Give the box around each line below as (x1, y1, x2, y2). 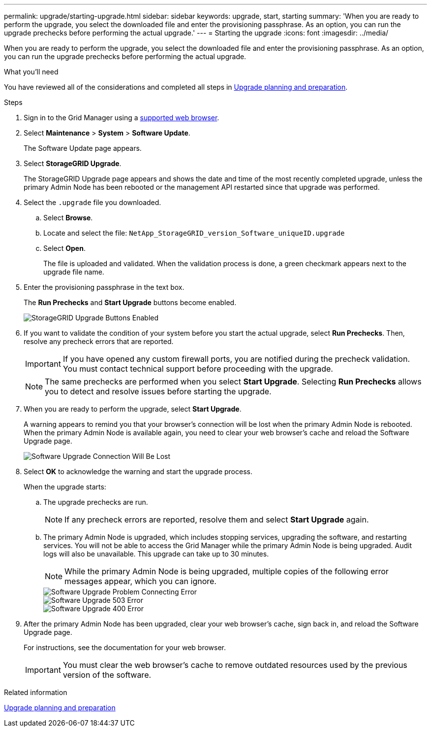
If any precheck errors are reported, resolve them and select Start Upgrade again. (64, 515, 369, 524)
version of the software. (62, 670, 152, 680)
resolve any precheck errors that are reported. (24, 337, 174, 346)
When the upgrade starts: (24, 483, 106, 491)
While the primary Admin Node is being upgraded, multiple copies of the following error (64, 566, 389, 576)
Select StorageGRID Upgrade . (24, 159, 122, 168)
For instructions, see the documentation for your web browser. (24, 643, 226, 652)
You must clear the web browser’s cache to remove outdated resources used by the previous (62, 660, 407, 670)
